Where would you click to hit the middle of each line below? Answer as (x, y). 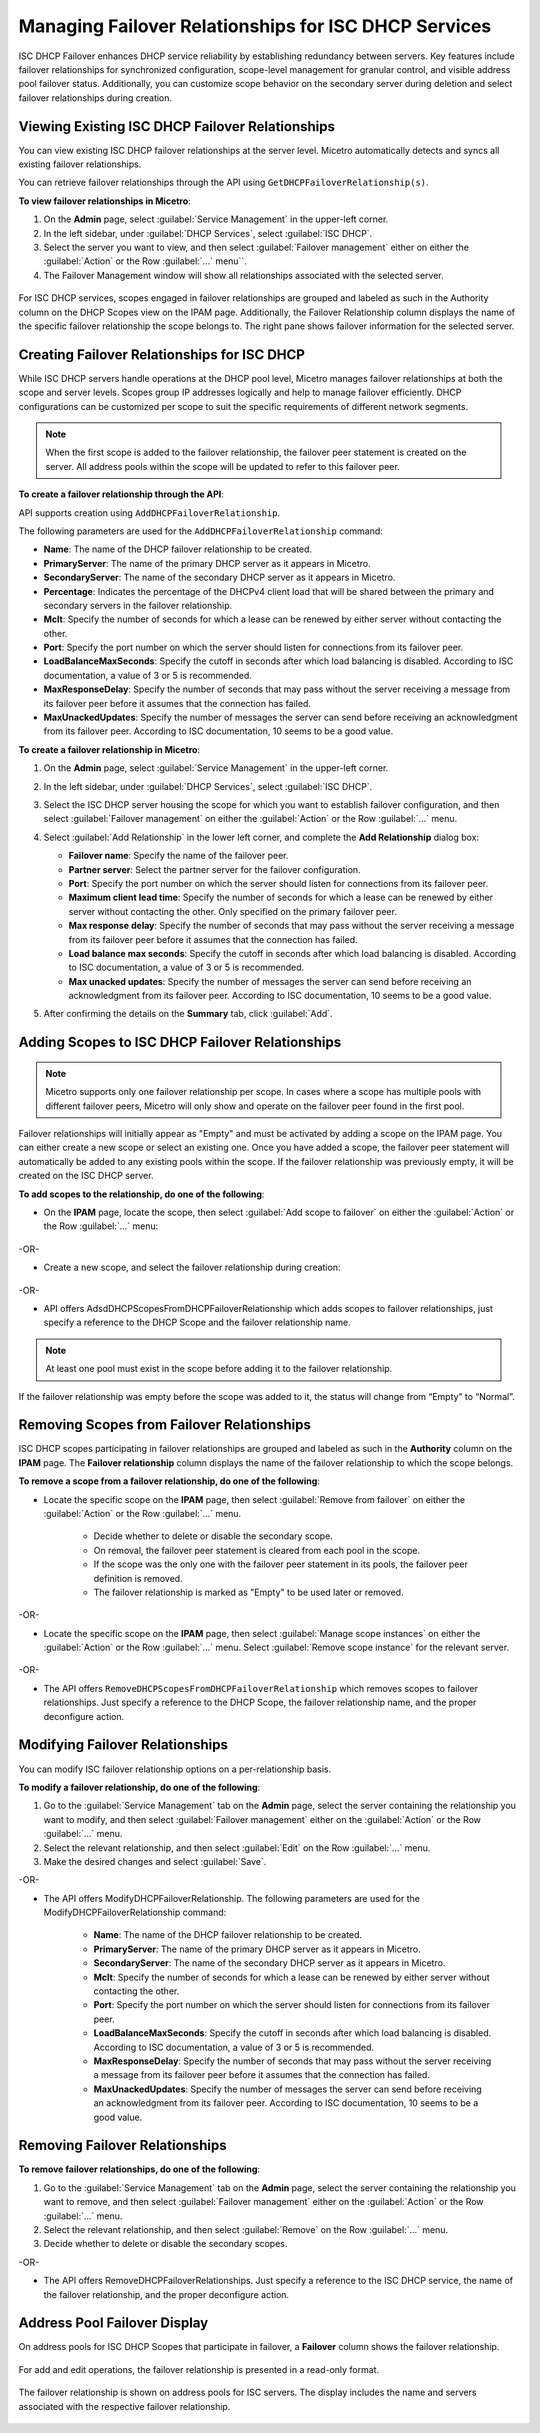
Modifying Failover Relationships (123, 1745)
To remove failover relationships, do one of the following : (139, 2169)
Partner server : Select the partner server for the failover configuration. (214, 869)
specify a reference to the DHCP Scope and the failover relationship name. (197, 1322)
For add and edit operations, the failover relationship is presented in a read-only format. (199, 2369)
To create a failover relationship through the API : (121, 494)
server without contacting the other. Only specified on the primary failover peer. (232, 911)
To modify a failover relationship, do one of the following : (139, 1787)
